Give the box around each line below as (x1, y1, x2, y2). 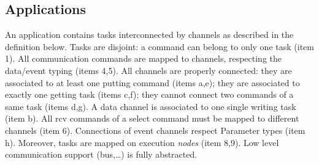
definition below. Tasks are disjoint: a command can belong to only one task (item (5, 40, 314, 53)
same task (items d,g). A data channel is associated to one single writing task (5, 100, 296, 112)
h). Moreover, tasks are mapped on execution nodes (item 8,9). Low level (5, 136, 279, 148)
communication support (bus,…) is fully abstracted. (5, 148, 198, 161)
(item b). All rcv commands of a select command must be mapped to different (5, 112, 299, 125)
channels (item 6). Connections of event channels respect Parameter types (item (5, 123, 306, 136)
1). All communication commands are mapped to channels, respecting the (5, 52, 282, 65)
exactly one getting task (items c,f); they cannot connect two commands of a (5, 88, 294, 101)
